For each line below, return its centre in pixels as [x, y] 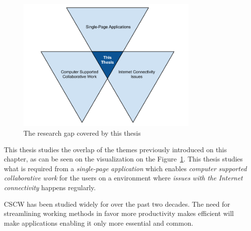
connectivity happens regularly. [50, 187]
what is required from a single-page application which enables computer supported [125, 168]
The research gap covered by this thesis [82, 133]
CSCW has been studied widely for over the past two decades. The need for [117, 204]
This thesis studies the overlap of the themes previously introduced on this [116, 149]
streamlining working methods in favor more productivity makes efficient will [119, 213]
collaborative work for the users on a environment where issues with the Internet [124, 178]
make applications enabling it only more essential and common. [99, 222]
